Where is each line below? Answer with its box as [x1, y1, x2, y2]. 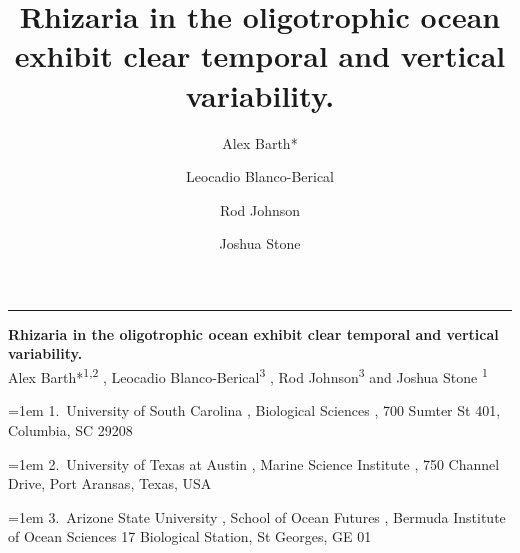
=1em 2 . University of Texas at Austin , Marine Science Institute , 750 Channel [8, 453, 500, 474]
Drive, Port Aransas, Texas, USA [8, 473, 212, 494]
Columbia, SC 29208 [8, 419, 133, 440]
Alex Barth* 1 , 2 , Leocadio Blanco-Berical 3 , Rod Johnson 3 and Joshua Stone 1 [8, 364, 488, 387]
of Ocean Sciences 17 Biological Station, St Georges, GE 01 [8, 526, 372, 547]
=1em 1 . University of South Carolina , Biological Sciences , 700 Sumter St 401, [8, 400, 501, 421]
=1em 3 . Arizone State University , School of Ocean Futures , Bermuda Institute [8, 506, 506, 527]
